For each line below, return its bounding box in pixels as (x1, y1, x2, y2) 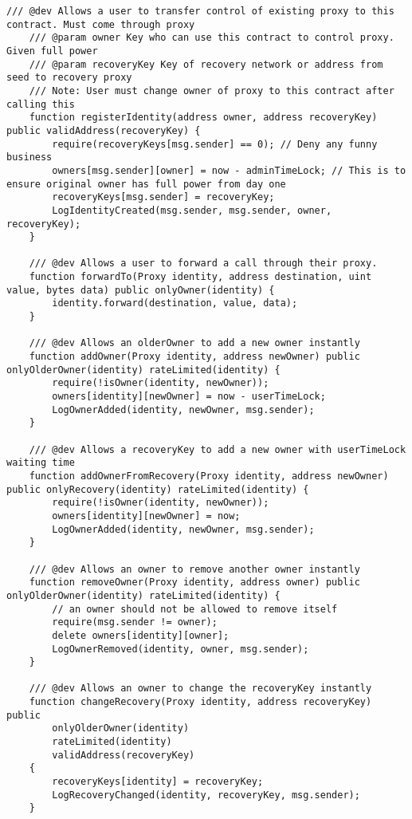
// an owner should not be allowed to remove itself (52, 603, 338, 615)
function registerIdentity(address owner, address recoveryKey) (29, 112, 378, 124)
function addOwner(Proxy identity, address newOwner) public (29, 351, 360, 363)
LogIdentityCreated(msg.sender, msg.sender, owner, (52, 204, 332, 216)
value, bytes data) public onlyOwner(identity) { (6, 284, 275, 296)
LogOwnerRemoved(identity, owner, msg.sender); (52, 643, 309, 655)
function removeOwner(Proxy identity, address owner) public (29, 577, 360, 589)
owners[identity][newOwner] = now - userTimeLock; (52, 391, 326, 403)
